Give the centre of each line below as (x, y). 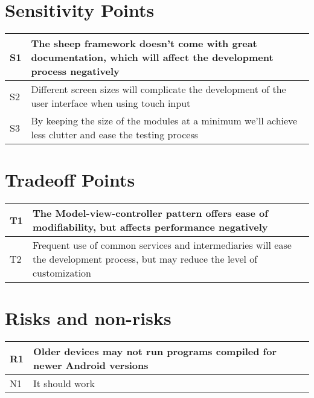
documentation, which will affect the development (152, 57)
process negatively (75, 71)
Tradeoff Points (70, 180)
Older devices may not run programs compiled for (155, 351)
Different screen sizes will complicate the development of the (159, 89)
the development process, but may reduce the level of (145, 259)
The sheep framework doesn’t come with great (144, 43)
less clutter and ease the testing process (114, 135)
